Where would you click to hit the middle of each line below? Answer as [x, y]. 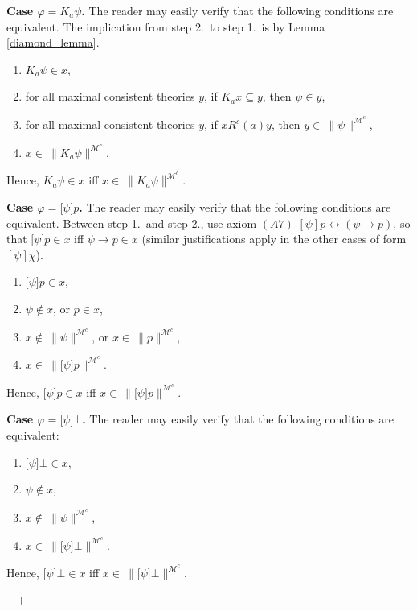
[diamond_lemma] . [53, 42]
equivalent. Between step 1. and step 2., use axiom [132, 223]
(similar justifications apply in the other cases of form [274, 239]
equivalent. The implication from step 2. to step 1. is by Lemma [166, 26]
